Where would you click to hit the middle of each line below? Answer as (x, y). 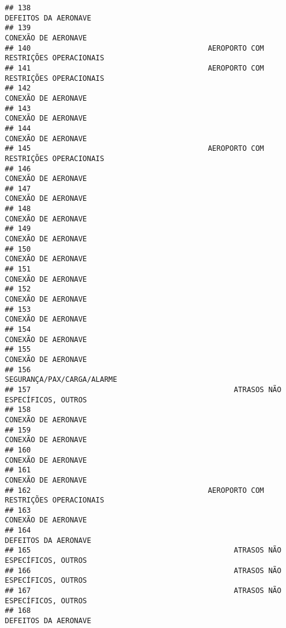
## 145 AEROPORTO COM (135, 149)
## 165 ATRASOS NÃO (143, 550)
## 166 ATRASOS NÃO (143, 570)
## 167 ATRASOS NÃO (143, 591)
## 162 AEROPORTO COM (135, 490)
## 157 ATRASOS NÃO (143, 389)
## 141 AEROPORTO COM (135, 68)
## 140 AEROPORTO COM (135, 48)
